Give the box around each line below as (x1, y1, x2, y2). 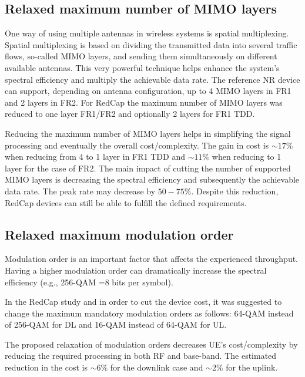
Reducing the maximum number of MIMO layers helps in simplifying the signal (5, 127, 291, 139)
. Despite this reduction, (191, 184, 279, 197)
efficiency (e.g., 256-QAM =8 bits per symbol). (5, 275, 173, 288)
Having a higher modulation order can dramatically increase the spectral (5, 264, 267, 276)
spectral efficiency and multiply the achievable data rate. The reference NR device (5, 73, 300, 85)
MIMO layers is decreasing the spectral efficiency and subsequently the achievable (5, 173, 300, 186)
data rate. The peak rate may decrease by (5, 184, 156, 197)
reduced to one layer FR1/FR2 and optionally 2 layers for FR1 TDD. (5, 107, 255, 120)
